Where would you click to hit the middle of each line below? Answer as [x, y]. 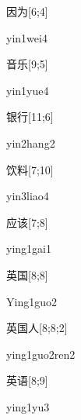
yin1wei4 [27, 37]
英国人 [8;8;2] [37, 328]
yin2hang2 [31, 142]
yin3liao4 [28, 196]
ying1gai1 [29, 248]
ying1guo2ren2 [41, 354]
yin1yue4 [28, 90]
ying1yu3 [28, 406]
